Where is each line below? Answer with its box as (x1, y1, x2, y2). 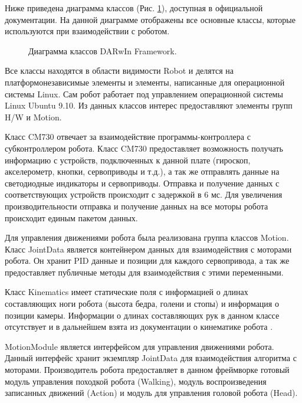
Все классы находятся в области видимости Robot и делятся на (5, 64, 234, 77)
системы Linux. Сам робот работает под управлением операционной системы (5, 87, 283, 100)
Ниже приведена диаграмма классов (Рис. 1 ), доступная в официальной (5, 2, 263, 14)
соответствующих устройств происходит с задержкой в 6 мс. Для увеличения (5, 188, 283, 201)
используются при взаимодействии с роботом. (5, 25, 170, 37)
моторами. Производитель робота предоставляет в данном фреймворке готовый (5, 363, 290, 376)
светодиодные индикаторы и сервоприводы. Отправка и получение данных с (5, 176, 280, 189)
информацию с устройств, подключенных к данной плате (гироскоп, (5, 153, 251, 166)
